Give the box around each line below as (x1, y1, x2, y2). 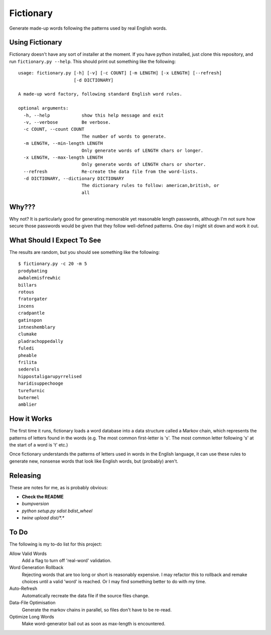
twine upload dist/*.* (22, 515, 65, 521)
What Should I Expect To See (9, 236, 101, 244)
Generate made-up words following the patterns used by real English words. (9, 25, 168, 31)
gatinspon (18, 317, 42, 323)
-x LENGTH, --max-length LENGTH (23, 154, 103, 160)
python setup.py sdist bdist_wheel (22, 508, 93, 514)
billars (18, 282, 37, 288)
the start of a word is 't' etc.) (9, 441, 68, 447)
